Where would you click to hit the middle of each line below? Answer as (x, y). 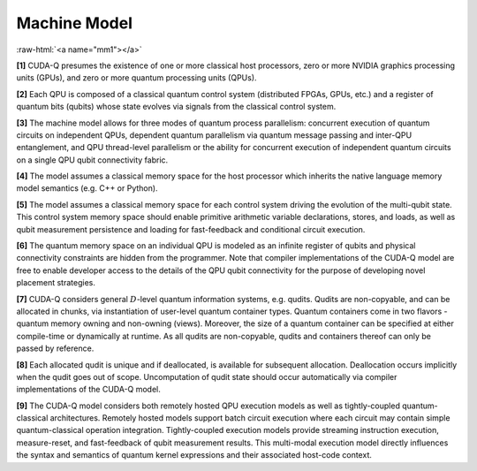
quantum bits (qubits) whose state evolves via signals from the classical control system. (176, 107)
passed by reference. (55, 348)
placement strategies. (56, 283)
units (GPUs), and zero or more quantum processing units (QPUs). (136, 78)
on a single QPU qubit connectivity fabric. (92, 160)
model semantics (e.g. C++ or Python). (87, 188)
